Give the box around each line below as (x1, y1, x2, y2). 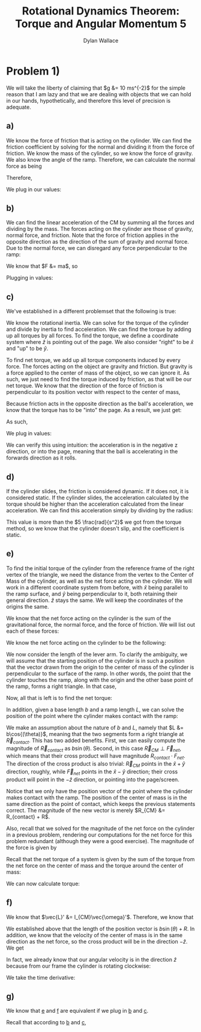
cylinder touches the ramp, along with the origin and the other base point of (6, 676, 193, 683)
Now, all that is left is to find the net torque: (6, 694, 113, 701)
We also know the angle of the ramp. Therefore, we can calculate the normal (6, 156, 196, 163)
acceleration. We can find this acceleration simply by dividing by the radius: (6, 506, 193, 514)
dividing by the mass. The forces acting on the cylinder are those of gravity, (6, 226, 194, 233)
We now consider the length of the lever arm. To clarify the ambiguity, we (6, 651, 188, 658)
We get (6, 944, 24, 951)
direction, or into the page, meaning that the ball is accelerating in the (6, 448, 178, 455)
